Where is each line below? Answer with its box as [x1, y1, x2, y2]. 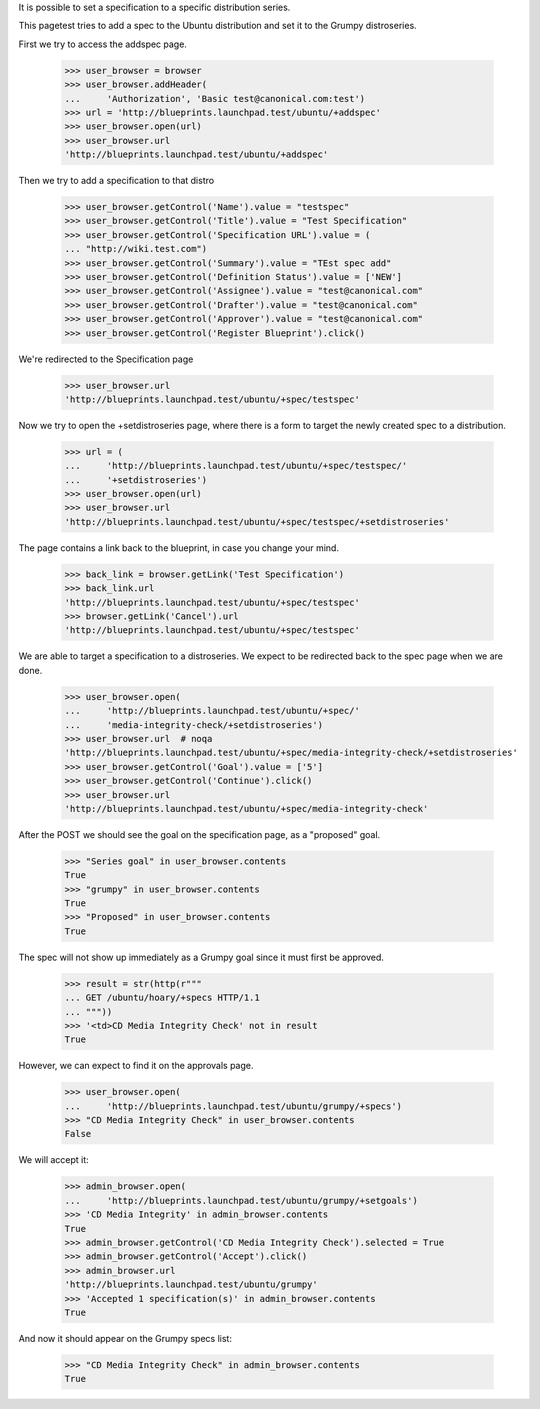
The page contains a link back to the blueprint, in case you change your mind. [18, 541, 340, 554]
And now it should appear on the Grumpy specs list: [18, 1332, 232, 1344]
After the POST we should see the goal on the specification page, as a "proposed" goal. [18, 828, 381, 840]
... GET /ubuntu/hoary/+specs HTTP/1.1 [64, 992, 260, 1004]
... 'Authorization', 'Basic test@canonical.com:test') [64, 93, 366, 104]
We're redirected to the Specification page [18, 353, 194, 365]
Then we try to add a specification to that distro [18, 175, 215, 187]
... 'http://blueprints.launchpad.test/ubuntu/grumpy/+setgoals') [64, 1195, 419, 1206]
